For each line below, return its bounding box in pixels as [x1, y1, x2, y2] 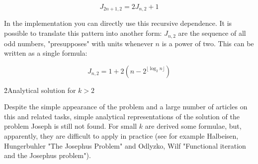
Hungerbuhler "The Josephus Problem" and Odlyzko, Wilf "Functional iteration [4, 140, 246, 151]
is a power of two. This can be [162, 38, 254, 48]
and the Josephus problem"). [4, 150, 91, 161]
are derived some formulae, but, [145, 121, 242, 131]
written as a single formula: [4, 48, 87, 58]
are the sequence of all [178, 28, 246, 38]
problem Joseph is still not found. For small [4, 121, 137, 131]
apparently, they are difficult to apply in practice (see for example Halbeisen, [4, 131, 239, 141]
